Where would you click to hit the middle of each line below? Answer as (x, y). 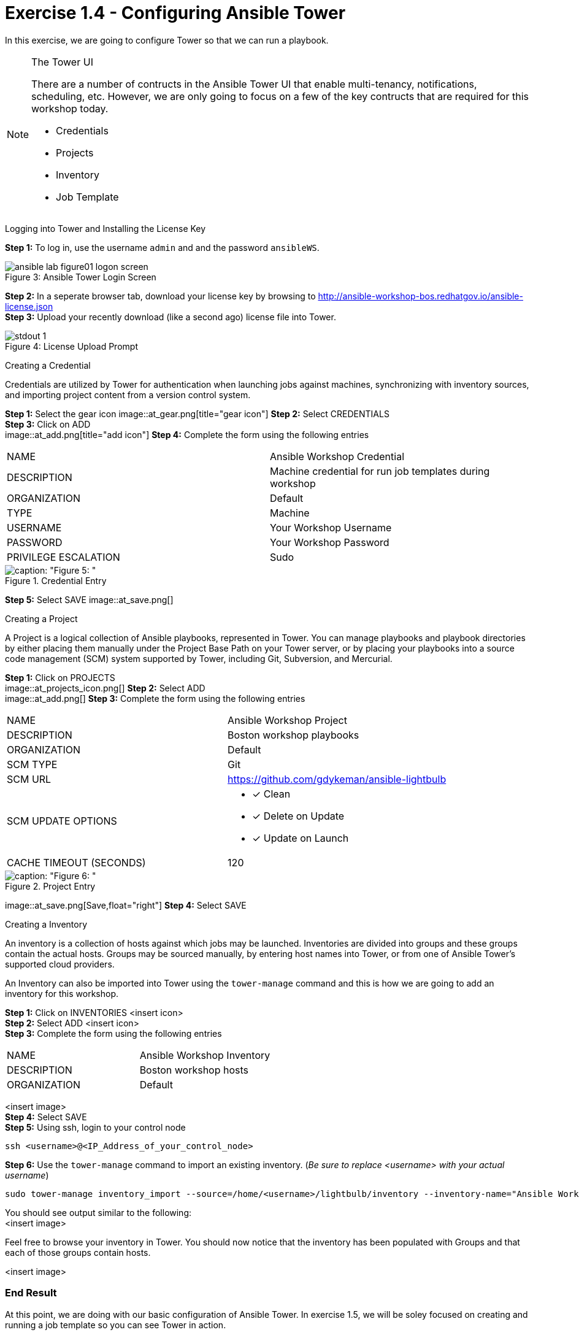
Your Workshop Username (331, 527)
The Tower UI (62, 62)
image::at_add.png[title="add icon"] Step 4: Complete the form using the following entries (187, 434)
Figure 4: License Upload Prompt (71, 346)
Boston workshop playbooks (293, 735)
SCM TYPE (32, 764)
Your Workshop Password (330, 542)
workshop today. (70, 108)
